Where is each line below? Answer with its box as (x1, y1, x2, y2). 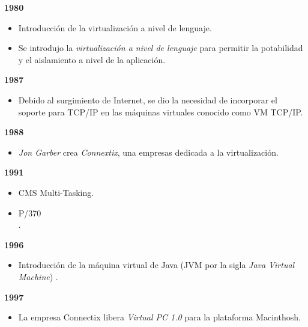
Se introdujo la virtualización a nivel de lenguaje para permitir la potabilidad (18, 41, 303, 54)
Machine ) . (18, 270, 58, 283)
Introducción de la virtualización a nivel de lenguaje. (18, 21, 212, 34)
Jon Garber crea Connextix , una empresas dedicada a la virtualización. (18, 145, 279, 158)
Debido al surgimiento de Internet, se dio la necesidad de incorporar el (18, 93, 277, 106)
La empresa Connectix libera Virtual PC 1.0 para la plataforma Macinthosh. (18, 311, 301, 323)
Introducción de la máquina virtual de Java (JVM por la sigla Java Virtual (18, 258, 295, 271)
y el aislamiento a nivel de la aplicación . (18, 53, 166, 66)
